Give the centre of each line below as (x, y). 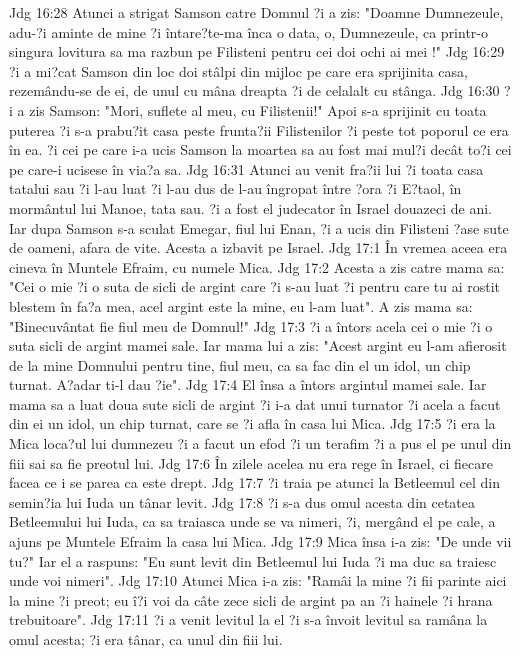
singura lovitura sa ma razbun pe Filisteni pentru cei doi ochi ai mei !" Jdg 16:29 (257, 51)
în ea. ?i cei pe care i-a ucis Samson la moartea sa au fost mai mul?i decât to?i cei (260, 149)
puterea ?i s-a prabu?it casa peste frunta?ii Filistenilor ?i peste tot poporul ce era (259, 129)
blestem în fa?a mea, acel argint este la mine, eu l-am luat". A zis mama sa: (241, 305)
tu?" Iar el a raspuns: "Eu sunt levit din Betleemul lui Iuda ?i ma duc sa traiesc (253, 560)
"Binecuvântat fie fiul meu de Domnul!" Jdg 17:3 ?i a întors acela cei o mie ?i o (251, 325)
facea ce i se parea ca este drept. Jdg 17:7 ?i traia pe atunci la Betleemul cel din (254, 482)
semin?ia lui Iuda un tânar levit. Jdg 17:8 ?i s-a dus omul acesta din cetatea (242, 501)
